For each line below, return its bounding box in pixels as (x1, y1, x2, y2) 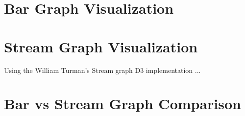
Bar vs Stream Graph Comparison (4, 93, 242, 114)
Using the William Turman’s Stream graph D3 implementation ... (4, 65, 201, 75)
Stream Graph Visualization (4, 36, 198, 56)
